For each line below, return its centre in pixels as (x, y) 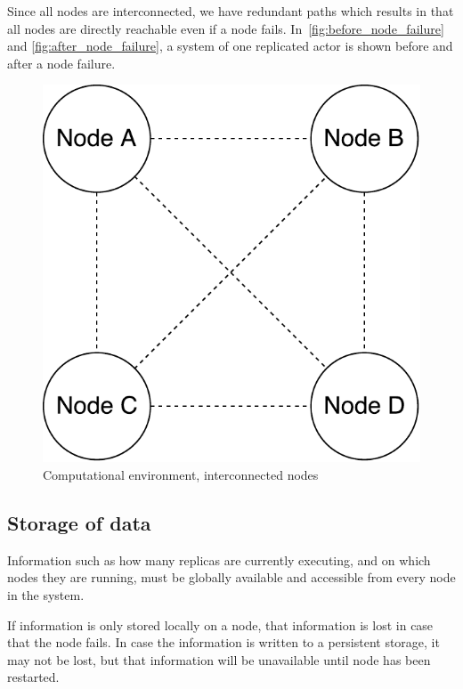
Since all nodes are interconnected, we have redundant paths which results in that (231, 11)
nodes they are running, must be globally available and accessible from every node (231, 577)
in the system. (46, 594)
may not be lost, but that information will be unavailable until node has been (219, 659)
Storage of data (79, 522)
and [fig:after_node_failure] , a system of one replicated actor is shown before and (230, 46)
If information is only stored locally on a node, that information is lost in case (220, 624)
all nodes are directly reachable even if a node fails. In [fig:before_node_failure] (226, 28)
